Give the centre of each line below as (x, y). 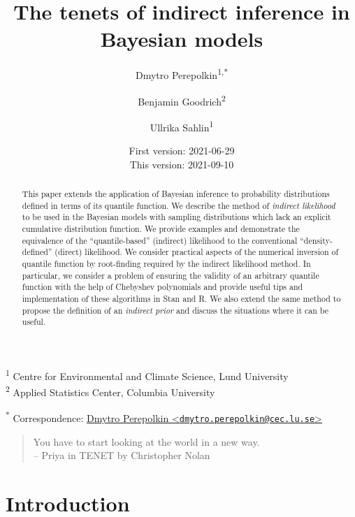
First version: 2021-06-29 (182, 151)
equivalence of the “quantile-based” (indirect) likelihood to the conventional (160, 240)
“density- (316, 240)
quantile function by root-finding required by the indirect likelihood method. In (166, 263)
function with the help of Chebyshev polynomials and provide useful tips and (162, 287)
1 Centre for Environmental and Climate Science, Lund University (147, 374)
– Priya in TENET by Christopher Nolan (122, 455)
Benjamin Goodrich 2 (182, 100)
